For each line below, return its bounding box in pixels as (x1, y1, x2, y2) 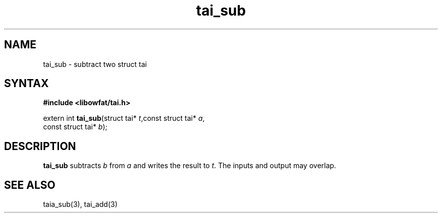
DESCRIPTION (4, 139, 76, 153)
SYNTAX (4, 77, 49, 90)
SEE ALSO (4, 178, 56, 191)
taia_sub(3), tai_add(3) (43, 200, 118, 209)
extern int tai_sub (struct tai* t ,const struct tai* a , (43, 114, 205, 123)
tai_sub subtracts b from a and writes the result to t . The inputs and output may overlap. (43, 161, 337, 170)
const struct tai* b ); (43, 122, 107, 131)
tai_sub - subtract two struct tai (43, 59, 147, 68)
